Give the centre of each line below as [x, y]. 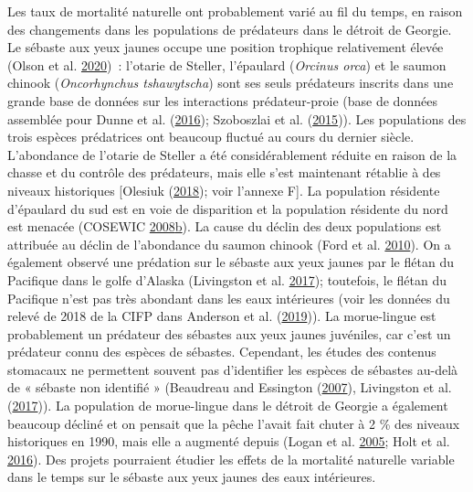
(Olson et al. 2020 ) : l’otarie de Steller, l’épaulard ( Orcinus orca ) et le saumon [227, 64]
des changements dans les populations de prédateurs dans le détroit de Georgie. [230, 29]
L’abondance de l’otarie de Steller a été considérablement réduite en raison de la [232, 154]
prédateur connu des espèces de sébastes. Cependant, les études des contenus [222, 352]
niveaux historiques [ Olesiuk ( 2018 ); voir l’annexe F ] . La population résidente [224, 190]
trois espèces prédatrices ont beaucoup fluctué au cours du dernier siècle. [211, 137]
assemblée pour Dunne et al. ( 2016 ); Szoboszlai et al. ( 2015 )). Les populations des [237, 118]
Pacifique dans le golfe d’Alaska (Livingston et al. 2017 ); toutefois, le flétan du [227, 279]
